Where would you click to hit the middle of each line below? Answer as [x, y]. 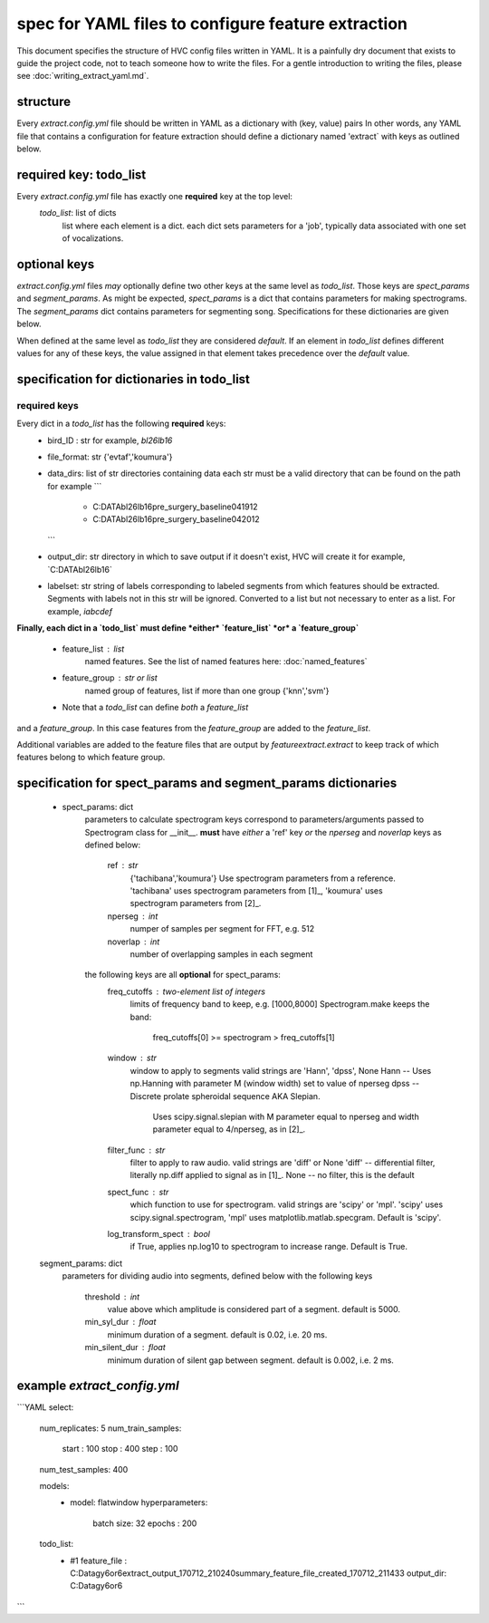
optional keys [56, 264]
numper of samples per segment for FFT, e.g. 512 [222, 929]
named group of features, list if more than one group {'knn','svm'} [207, 691]
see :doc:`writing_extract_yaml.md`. [83, 76]
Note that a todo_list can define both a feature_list [155, 708]
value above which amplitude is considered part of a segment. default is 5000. [254, 1309]
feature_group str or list [110, 678]
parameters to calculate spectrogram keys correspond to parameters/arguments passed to [254, 819]
